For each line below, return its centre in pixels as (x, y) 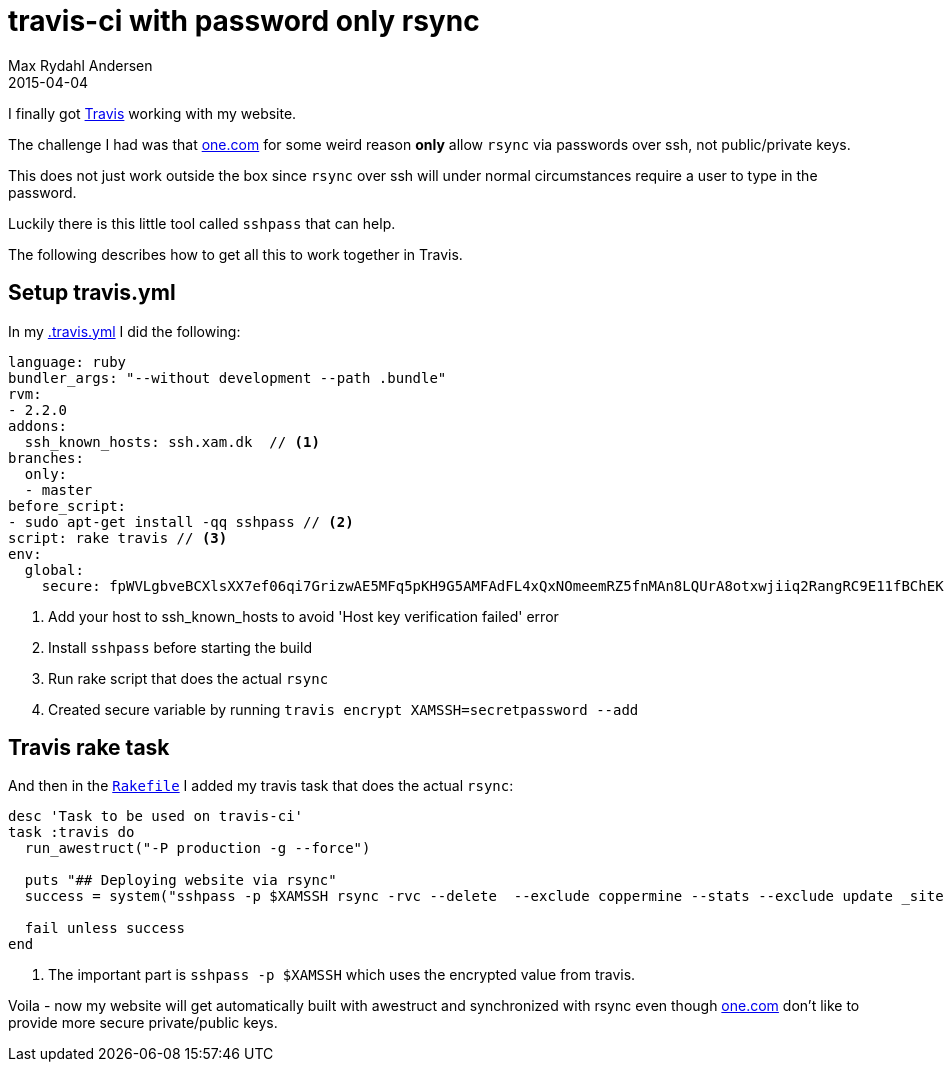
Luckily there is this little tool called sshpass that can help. (202, 223)
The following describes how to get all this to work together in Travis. (235, 254)
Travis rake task (89, 748)
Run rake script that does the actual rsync (188, 678)
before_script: (67, 505)
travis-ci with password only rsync (244, 21)
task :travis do (71, 832)
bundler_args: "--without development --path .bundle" (227, 377)
